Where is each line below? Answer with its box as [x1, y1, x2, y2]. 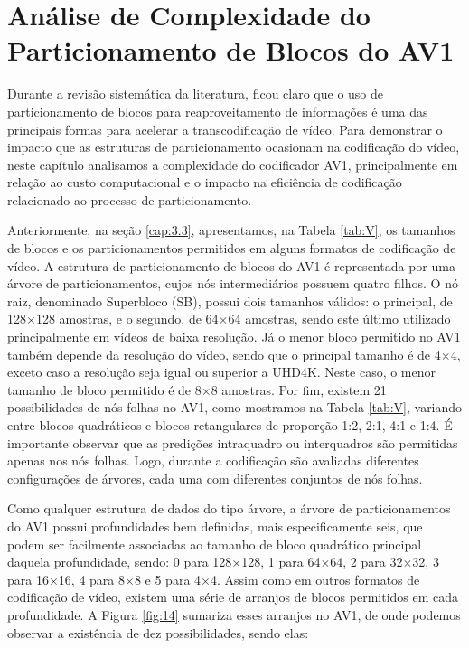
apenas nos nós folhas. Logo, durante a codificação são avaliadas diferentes [7, 451, 419, 470]
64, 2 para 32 [330, 552, 403, 571]
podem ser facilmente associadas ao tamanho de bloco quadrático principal [7, 534, 422, 553]
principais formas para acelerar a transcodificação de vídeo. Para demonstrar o [7, 119, 443, 138]
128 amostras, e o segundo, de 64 [35, 309, 219, 328]
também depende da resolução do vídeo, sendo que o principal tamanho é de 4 [7, 344, 441, 363]
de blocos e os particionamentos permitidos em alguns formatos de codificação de [7, 239, 456, 258]
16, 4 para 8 [58, 569, 125, 588]
